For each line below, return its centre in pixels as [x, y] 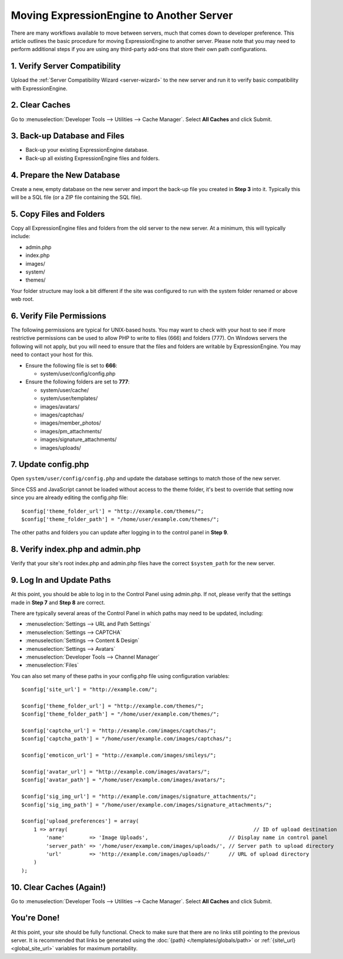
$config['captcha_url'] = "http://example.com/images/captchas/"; [119, 731]
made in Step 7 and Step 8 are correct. [58, 602]
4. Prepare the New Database [65, 175]
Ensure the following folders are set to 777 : [78, 382]
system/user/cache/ [65, 390]
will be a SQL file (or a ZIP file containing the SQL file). [76, 198]
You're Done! [35, 918]
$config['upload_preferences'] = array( [80, 821]
